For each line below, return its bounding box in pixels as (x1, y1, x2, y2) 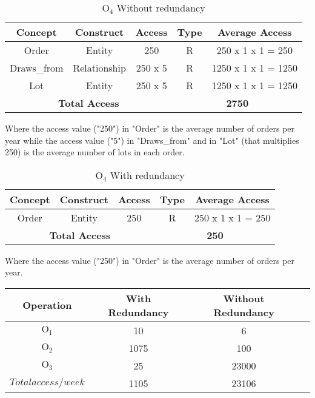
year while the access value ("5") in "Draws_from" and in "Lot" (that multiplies (5, 133, 299, 146)
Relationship (73, 61, 126, 75)
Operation (22, 298, 72, 312)
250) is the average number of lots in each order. (5, 146, 185, 158)
